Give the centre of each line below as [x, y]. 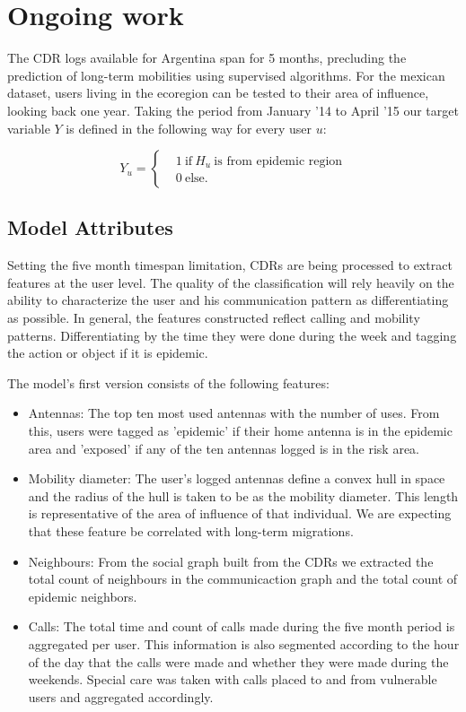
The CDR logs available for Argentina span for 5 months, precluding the [207, 58]
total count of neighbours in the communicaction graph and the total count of [243, 579]
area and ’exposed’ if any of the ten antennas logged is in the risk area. [224, 448]
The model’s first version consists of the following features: [168, 382]
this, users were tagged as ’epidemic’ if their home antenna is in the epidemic [240, 431]
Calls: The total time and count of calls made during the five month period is [242, 626]
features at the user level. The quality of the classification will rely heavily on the [231, 282]
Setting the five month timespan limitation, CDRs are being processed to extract [230, 265]
